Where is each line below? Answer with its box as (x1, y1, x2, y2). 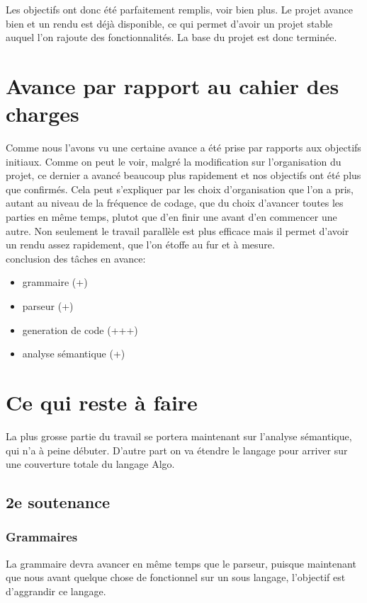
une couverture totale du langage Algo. (6, 456, 175, 471)
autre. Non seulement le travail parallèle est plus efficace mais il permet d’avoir (6, 223, 349, 238)
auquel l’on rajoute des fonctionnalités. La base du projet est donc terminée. (6, 30, 337, 45)
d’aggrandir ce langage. (6, 583, 106, 598)
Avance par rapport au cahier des (6, 71, 339, 100)
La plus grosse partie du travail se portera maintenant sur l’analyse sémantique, (6, 428, 352, 443)
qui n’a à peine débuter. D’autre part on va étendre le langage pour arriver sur (6, 442, 348, 457)
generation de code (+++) (22, 322, 138, 337)
